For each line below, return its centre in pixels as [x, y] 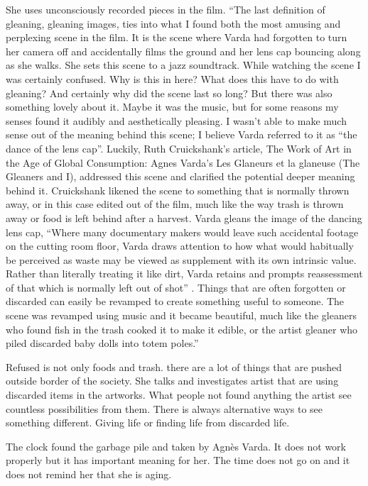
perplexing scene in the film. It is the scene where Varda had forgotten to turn [177, 37]
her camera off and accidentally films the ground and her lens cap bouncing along [183, 51]
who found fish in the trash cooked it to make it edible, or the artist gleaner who [182, 329]
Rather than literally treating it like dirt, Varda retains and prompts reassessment [184, 274]
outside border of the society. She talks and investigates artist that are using [172, 381]
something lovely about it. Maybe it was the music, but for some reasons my [172, 107]
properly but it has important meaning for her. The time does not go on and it [178, 460]
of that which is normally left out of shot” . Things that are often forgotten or [176, 287]
